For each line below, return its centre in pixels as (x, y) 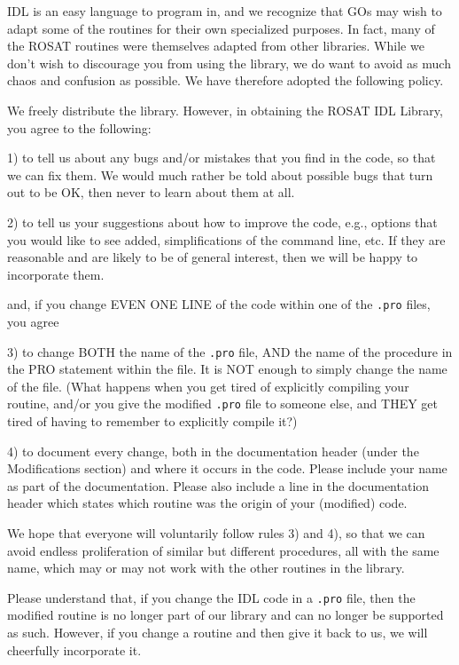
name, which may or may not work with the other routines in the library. (206, 568)
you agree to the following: (79, 127)
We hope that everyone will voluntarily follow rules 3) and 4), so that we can (216, 533)
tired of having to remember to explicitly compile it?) (152, 421)
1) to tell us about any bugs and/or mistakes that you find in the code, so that (222, 158)
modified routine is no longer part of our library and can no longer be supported (226, 615)
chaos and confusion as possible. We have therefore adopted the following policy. (226, 80)
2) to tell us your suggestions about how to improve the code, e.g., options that (222, 222)
